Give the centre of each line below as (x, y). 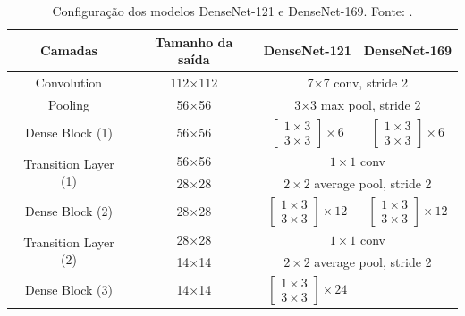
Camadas (69, 50)
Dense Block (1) (69, 133)
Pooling (69, 104)
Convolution (69, 83)
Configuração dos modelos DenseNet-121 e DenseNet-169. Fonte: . (232, 11)
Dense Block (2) (69, 211)
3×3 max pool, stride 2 (358, 104)
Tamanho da (194, 42)
